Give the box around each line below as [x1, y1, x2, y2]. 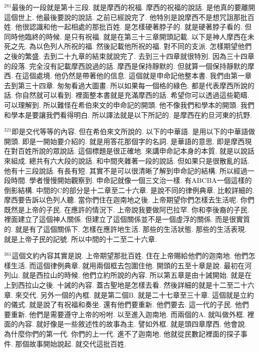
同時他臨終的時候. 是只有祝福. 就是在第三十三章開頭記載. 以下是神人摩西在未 [4, 31, 255, 41]
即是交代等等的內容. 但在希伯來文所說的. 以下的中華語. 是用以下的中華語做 [11, 126, 256, 137]
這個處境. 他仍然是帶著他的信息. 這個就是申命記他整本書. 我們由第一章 [22, 70, 252, 81]
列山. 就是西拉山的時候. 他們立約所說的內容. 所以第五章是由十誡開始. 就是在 [4, 270, 252, 280]
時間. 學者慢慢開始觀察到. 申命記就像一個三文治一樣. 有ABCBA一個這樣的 [10, 175, 252, 185]
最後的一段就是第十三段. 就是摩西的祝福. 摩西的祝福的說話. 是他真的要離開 [11, 2, 256, 12]
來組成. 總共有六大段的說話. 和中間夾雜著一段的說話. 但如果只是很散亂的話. [4, 155, 250, 166]
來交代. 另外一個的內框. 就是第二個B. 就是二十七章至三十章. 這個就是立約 [15, 289, 254, 300]
